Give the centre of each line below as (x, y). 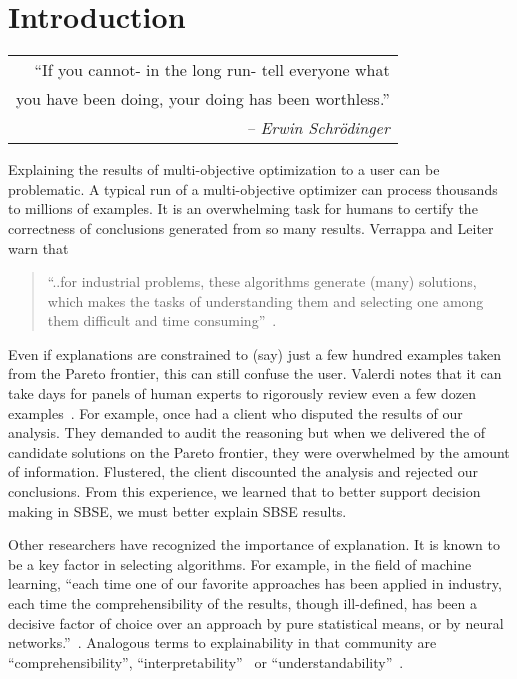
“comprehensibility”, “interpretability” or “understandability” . (206, 661)
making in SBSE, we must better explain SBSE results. (177, 510)
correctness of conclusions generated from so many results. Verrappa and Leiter (251, 227)
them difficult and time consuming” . (162, 320)
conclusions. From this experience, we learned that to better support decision (244, 491)
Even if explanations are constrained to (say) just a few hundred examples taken (255, 353)
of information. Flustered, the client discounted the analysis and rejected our (243, 471)
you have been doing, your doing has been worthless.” (203, 99)
